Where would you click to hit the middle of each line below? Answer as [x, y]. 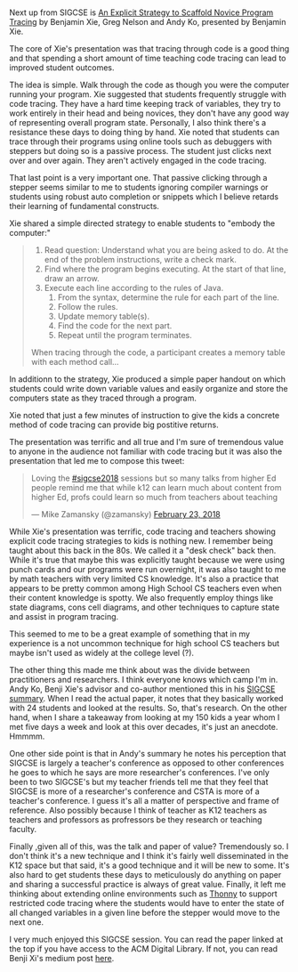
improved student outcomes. [62, 68]
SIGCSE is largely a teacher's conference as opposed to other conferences [147, 763]
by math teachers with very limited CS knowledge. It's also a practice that [144, 579]
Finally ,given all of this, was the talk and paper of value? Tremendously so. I [149, 846]
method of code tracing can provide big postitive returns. [114, 425]
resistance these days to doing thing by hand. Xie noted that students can [145, 133]
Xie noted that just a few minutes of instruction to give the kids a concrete [145, 416]
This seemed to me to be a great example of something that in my [130, 634]
